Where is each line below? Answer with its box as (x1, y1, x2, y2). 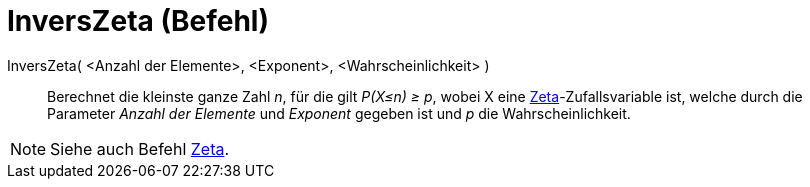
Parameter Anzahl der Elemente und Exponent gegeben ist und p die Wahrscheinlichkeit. (47, 104, 631, 122)
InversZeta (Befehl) (7, 4, 269, 38)
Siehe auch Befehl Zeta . (50, 138, 230, 159)
